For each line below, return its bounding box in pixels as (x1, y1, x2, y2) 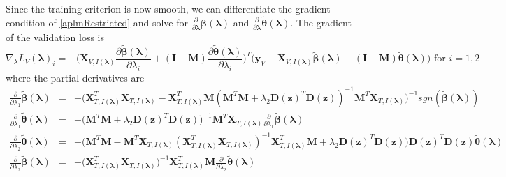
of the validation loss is (6, 30, 105, 45)
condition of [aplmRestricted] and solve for (6, 15, 189, 29)
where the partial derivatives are (6, 70, 145, 84)
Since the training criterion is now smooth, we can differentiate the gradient (6, 1, 331, 15)
